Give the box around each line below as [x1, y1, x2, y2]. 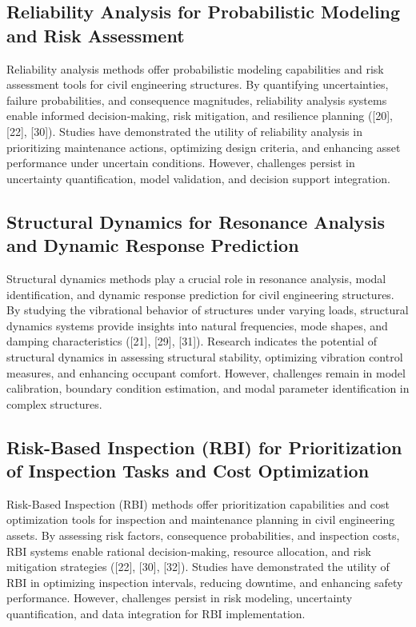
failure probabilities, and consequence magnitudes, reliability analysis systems [6, 91, 387, 108]
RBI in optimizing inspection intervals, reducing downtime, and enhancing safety [6, 573, 403, 590]
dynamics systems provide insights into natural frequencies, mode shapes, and [6, 317, 388, 333]
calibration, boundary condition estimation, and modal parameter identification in [6, 380, 410, 397]
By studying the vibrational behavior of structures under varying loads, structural [6, 302, 409, 318]
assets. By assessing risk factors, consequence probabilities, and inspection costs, [6, 527, 400, 544]
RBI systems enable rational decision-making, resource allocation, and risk [6, 542, 371, 559]
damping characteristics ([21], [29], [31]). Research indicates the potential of [6, 333, 378, 349]
